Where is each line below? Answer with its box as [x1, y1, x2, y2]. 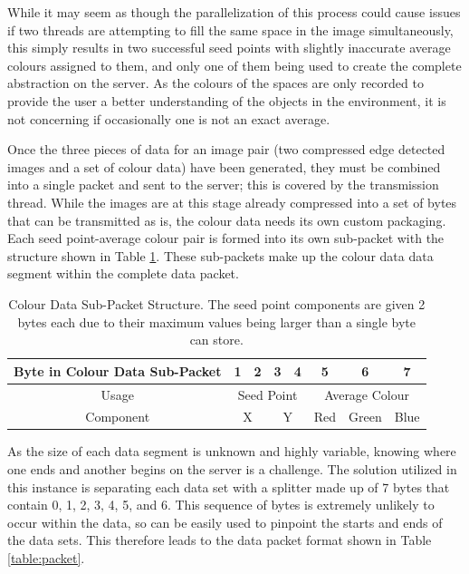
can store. [189, 330, 244, 349]
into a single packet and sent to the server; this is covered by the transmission [7, 175, 439, 194]
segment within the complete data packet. [7, 264, 239, 283]
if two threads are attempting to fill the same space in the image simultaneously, [7, 20, 454, 39]
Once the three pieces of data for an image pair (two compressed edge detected [7, 140, 445, 159]
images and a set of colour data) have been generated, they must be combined [7, 157, 441, 176]
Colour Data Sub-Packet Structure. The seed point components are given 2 [8, 294, 426, 313]
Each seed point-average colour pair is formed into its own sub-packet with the [7, 229, 445, 248]
